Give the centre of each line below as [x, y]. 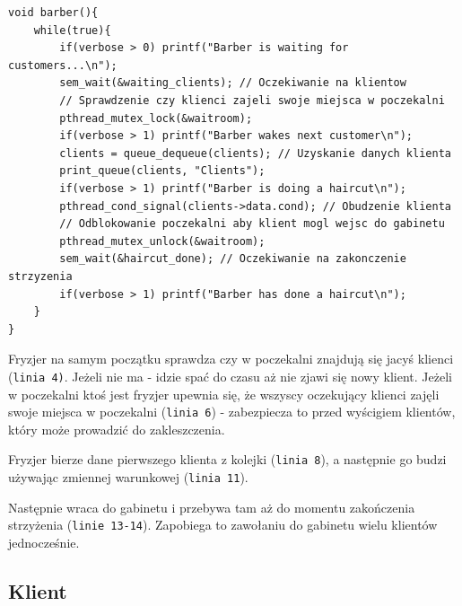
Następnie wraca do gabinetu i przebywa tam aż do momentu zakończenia [212, 507]
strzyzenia [40, 276]
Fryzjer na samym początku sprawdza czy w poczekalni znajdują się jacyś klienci [231, 359]
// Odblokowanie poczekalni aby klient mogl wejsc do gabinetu [252, 224]
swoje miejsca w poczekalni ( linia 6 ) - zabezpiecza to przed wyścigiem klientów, [232, 412]
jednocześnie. [44, 542]
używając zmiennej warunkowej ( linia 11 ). [128, 477]
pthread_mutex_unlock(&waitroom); [162, 241]
